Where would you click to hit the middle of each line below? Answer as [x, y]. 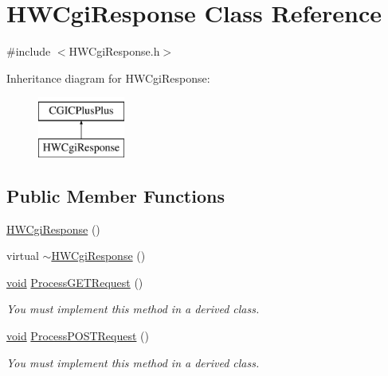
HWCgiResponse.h [114, 51]
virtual [23, 256]
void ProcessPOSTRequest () [78, 336]
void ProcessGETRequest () [75, 282]
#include [29, 51]
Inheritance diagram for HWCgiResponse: [108, 78]
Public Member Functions [116, 195]
